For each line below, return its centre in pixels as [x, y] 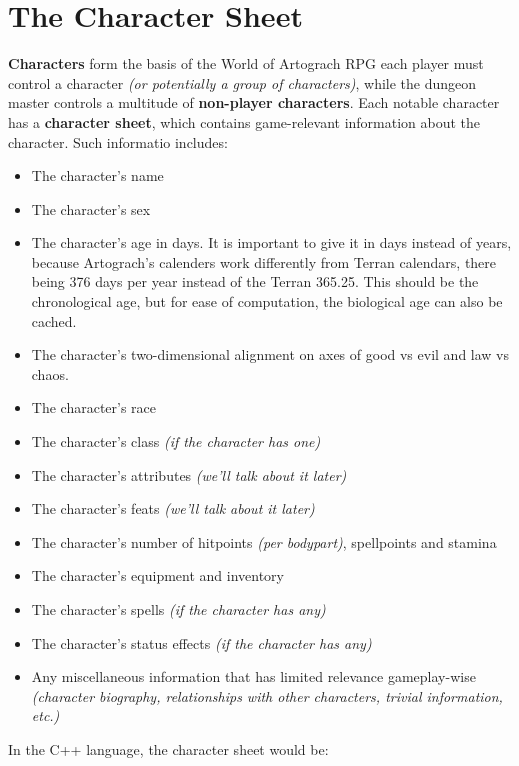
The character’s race [94, 407]
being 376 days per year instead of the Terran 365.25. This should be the [255, 281]
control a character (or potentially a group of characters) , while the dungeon [242, 82]
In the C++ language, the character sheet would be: [168, 748]
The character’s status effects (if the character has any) [201, 642]
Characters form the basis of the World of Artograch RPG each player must [246, 63]
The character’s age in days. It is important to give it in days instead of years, [271, 242]
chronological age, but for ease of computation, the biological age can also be [267, 301]
